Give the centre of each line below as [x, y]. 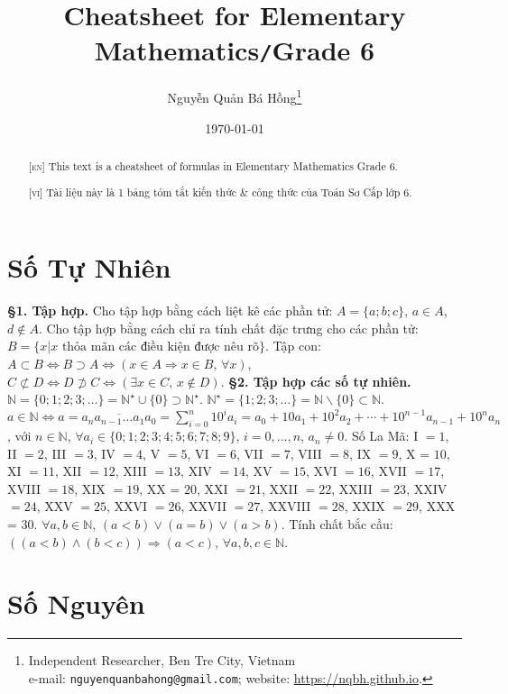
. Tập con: [293, 346]
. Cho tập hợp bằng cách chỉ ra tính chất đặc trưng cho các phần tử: [228, 328]
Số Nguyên [76, 603]
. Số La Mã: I [381, 436]
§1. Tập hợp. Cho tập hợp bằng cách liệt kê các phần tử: [170, 310]
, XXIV [427, 488]
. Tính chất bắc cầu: [337, 524]
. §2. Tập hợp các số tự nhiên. [316, 381]
